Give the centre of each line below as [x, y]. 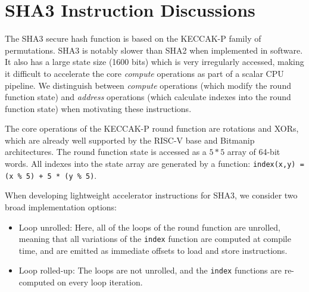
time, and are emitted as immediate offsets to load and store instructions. [153, 250]
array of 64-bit [254, 152]
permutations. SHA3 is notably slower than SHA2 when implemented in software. [154, 50]
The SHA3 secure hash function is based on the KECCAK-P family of [133, 38]
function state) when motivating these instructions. [98, 108]
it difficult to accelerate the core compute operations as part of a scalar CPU [144, 73]
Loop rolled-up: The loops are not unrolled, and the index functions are [150, 270]
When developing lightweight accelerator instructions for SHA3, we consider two [151, 195]
